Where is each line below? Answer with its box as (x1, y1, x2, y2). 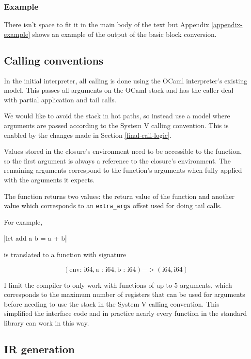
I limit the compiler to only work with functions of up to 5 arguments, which (4, 279, 232, 290)
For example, (4, 216, 43, 227)
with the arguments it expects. (4, 174, 95, 184)
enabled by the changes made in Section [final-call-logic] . (4, 130, 172, 140)
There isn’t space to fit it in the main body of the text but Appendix (4, 19, 209, 30)
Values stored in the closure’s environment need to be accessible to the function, (4, 146, 242, 156)
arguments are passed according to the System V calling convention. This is (4, 120, 229, 130)
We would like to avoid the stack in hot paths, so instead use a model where (4, 111, 230, 121)
